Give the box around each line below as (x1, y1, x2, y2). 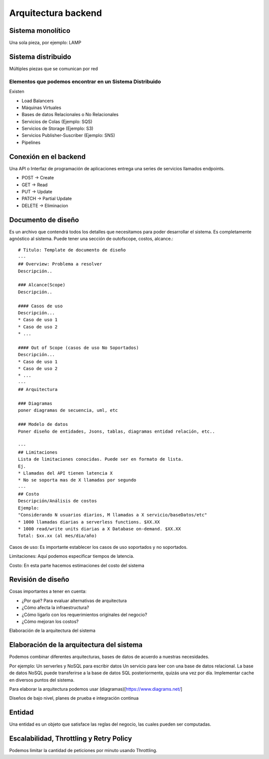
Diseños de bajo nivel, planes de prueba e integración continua (9, 695, 139, 701)
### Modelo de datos (18, 421, 68, 427)
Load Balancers (21, 98, 54, 104)
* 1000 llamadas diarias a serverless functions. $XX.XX (18, 519, 160, 525)
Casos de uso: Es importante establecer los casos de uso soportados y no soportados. (9, 544, 188, 550)
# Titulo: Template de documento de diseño (18, 247, 126, 253)
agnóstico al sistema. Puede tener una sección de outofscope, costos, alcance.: (9, 236, 174, 242)
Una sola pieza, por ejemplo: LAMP (9, 40, 82, 46)
